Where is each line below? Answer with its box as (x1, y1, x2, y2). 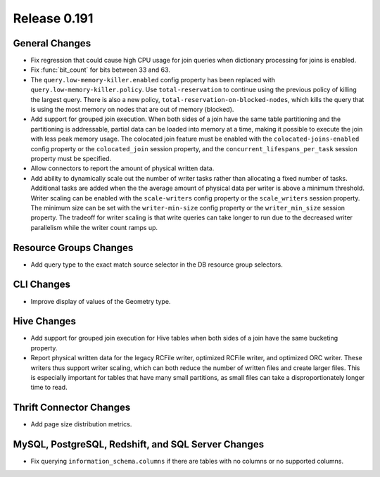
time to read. (30, 383, 68, 392)
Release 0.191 (13, 11, 94, 26)
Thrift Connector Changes (13, 402, 131, 414)
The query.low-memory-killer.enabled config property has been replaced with (30, 75, 276, 84)
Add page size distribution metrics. (30, 420, 132, 428)
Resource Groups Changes (13, 241, 134, 253)
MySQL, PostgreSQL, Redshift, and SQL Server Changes (13, 438, 264, 450)
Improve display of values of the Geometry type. (30, 297, 171, 305)
